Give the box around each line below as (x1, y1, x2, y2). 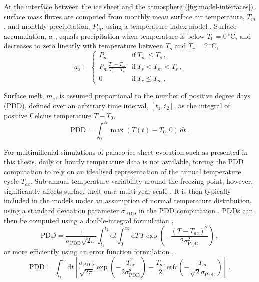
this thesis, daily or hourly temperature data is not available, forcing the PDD (4, 156, 244, 167)
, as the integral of (174, 100, 230, 111)
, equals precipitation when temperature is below (55, 30, 205, 41)
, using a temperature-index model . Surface (101, 21, 237, 31)
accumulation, (4, 30, 47, 41)
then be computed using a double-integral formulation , (4, 215, 174, 225)
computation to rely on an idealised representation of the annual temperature (4, 166, 241, 176)
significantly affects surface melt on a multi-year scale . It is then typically (4, 185, 231, 196)
